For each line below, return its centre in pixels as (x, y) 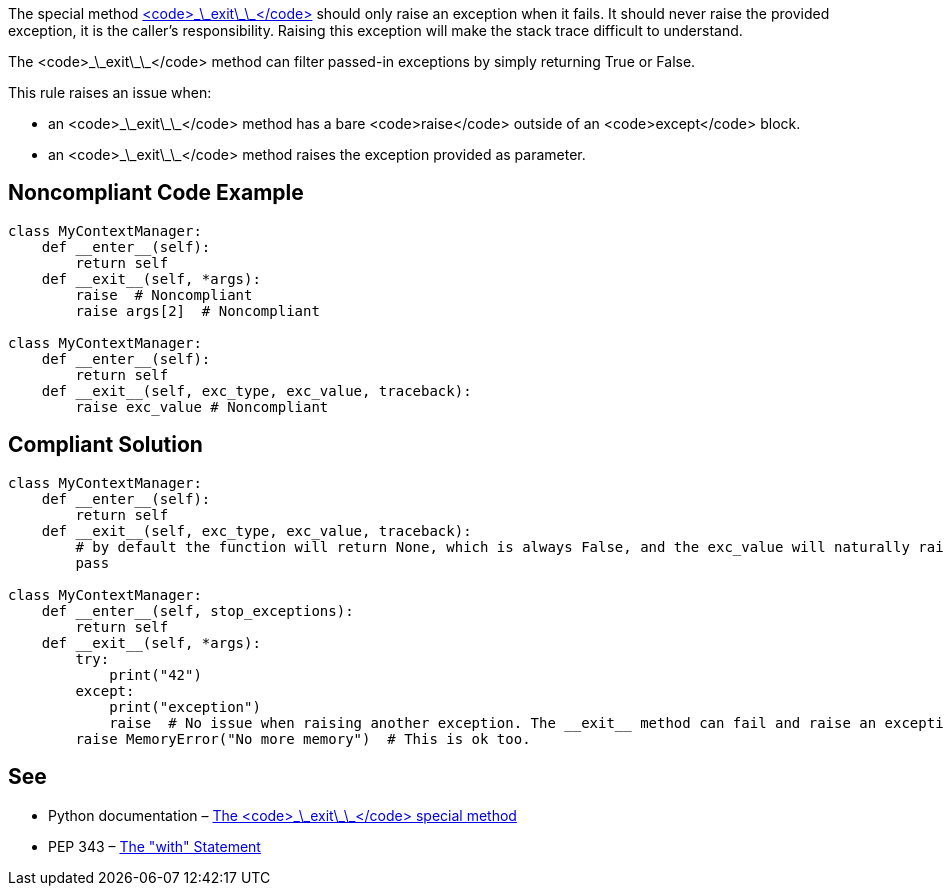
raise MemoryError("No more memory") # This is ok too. (303, 738)
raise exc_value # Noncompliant (202, 406)
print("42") (155, 674)
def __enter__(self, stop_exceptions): (197, 610)
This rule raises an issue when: (110, 92)
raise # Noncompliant (164, 294)
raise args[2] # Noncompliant (197, 310)
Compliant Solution (105, 445)
